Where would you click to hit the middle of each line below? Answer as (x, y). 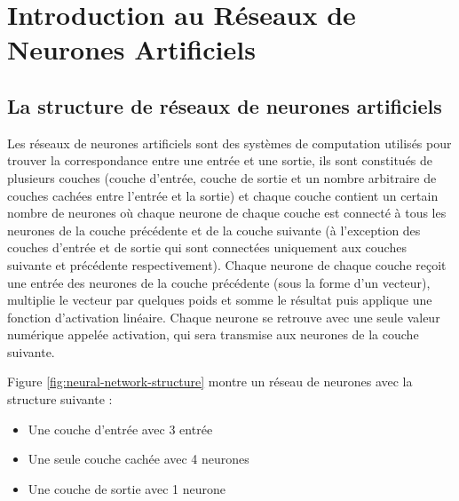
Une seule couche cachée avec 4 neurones (138, 459)
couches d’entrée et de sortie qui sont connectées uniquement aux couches (207, 247)
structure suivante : (60, 399)
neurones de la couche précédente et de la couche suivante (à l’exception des (214, 230)
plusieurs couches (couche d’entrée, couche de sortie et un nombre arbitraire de (222, 177)
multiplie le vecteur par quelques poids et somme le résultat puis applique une (220, 300)
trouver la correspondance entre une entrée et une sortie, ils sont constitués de (220, 160)
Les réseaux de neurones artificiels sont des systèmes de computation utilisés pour (229, 143)
